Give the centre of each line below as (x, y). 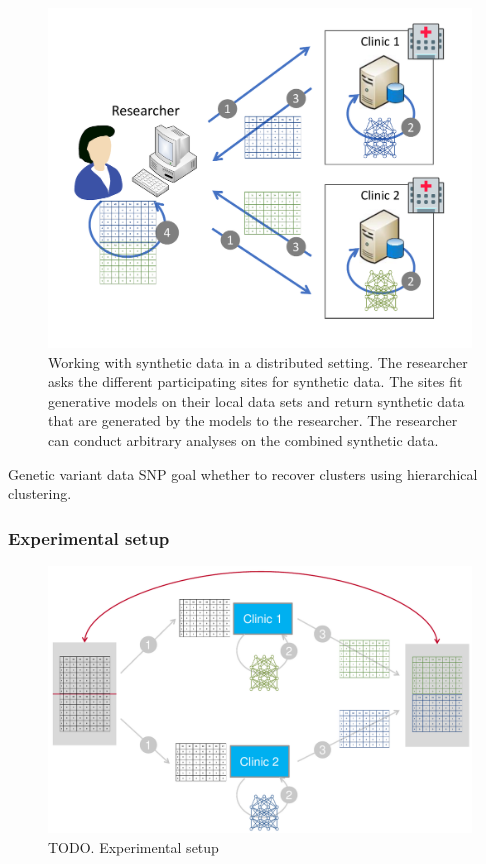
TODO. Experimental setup (133, 846)
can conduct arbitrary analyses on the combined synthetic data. (243, 439)
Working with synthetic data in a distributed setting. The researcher (258, 361)
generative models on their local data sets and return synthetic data (256, 400)
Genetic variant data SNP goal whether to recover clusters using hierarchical (243, 473)
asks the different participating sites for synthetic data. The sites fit (255, 381)
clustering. (40, 493)
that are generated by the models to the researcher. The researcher (253, 420)
